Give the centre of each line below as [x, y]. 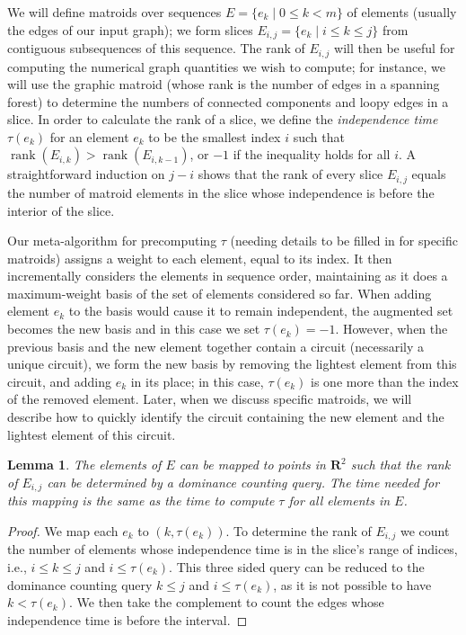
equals [429, 174]
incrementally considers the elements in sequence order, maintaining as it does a [228, 276]
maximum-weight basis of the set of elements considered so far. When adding [220, 293]
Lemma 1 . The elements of [84, 465]
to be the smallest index [215, 136]
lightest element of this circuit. [92, 434]
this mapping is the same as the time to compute [141, 501]
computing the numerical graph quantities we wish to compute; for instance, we [226, 66]
